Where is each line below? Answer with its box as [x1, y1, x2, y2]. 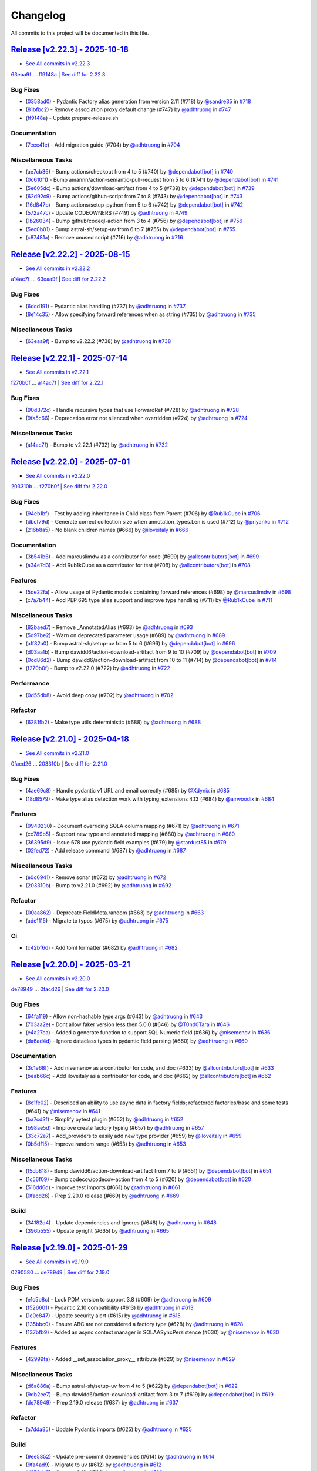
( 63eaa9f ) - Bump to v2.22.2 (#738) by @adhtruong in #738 [25, 338, 171, 345]
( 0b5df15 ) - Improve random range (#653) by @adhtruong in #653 [25, 1140, 186, 1147]
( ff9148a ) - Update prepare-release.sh [25, 114, 119, 121]
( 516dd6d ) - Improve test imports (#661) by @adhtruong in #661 [25, 1184, 180, 1191]
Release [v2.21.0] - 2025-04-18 [11, 734, 129, 744]
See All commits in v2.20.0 [25, 975, 90, 982]
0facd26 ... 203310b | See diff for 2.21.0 [11, 760, 108, 767]
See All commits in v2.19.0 [25, 1258, 89, 1265]
